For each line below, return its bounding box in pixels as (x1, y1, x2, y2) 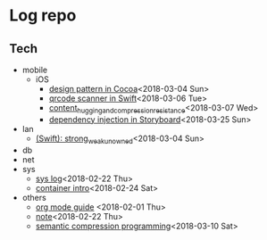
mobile (21, 64, 47, 75)
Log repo (9, 5, 77, 26)
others (21, 192, 46, 203)
